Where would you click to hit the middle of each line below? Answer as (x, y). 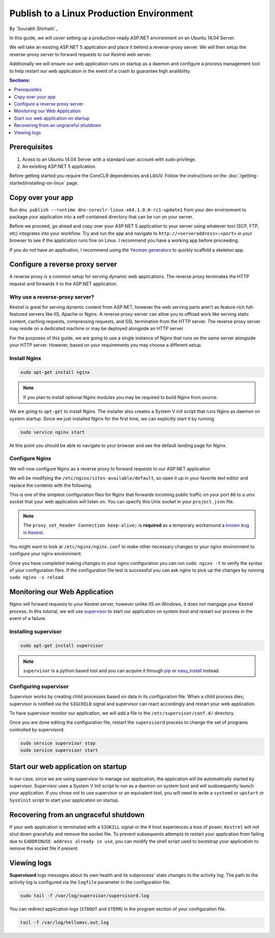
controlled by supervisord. (37, 729)
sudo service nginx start (52, 432)
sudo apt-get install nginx (55, 372)
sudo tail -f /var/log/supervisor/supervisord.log (85, 896)
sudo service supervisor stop (58, 743)
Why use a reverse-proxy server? (52, 297)
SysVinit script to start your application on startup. (64, 800)
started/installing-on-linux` (37, 183)
